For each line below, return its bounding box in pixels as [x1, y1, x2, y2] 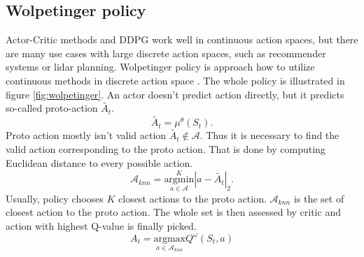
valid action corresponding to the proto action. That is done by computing [6, 142, 325, 156]
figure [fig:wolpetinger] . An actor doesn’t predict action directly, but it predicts [6, 87, 344, 101]
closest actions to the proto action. [118, 191, 267, 205]
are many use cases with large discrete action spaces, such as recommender [6, 45, 326, 60]
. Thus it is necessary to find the [199, 128, 339, 142]
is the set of [293, 191, 344, 205]
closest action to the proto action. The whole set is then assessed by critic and [6, 205, 341, 219]
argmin [164, 175, 195, 185]
